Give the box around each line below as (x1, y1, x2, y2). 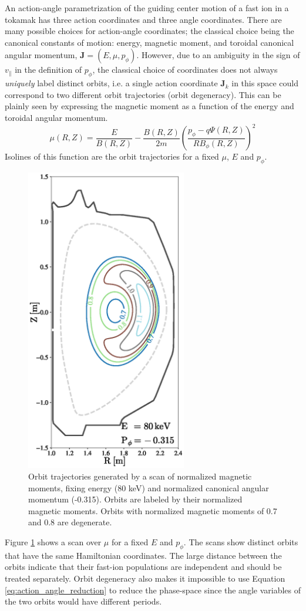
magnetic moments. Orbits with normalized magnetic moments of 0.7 (28, 504, 277, 517)
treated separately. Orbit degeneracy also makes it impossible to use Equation (5, 572, 285, 584)
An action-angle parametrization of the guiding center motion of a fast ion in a (5, 2, 289, 13)
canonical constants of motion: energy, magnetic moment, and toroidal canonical (5, 36, 294, 48)
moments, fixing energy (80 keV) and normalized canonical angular (28, 481, 269, 494)
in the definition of (15, 63, 82, 76)
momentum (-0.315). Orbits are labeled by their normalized (28, 493, 243, 505)
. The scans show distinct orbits (183, 535, 298, 548)
